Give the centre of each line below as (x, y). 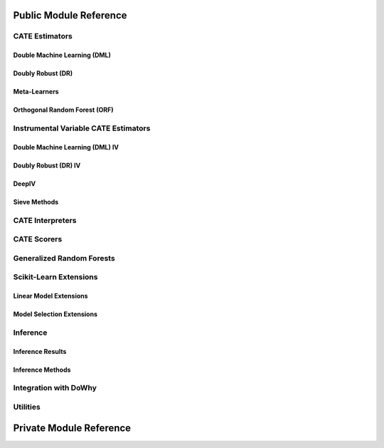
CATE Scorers (38, 239)
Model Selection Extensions (55, 314)
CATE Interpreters (45, 220)
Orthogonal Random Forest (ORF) (63, 110)
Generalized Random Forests (64, 258)
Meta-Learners (36, 92)
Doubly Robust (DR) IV (47, 165)
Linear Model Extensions (50, 296)
